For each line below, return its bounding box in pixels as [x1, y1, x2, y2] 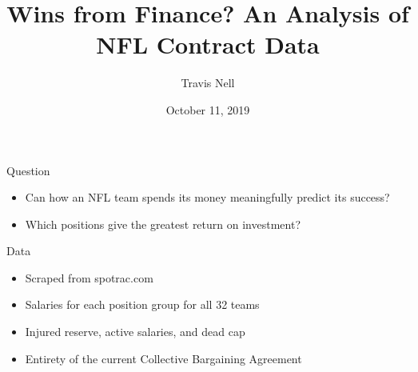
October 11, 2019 [165, 101, 250, 118]
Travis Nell [181, 74, 235, 91]
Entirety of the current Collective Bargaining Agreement [25, 350, 302, 366]
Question [6, 162, 50, 178]
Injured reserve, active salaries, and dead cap [25, 323, 245, 340]
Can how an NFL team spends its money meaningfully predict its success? [25, 189, 390, 206]
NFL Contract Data [96, 28, 320, 61]
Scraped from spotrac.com [25, 269, 153, 286]
